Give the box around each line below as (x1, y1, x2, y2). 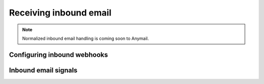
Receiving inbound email (9, 7, 112, 18)
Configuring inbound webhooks (9, 50, 109, 59)
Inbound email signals (9, 66, 78, 74)
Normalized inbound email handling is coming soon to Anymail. (22, 35, 149, 41)
